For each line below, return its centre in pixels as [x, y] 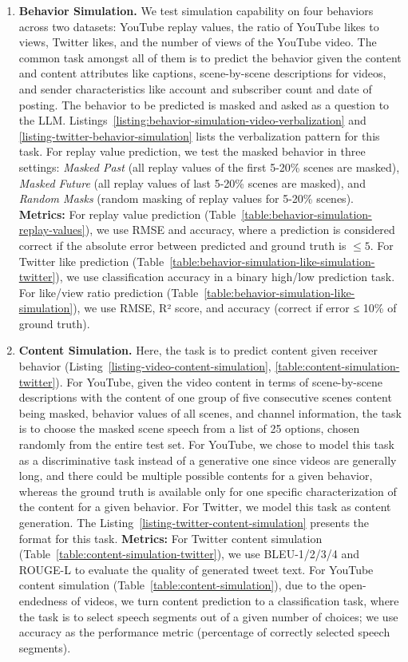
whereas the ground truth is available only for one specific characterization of [208, 491]
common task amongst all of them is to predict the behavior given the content [210, 57]
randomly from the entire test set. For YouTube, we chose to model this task [206, 444]
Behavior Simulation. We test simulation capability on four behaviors [196, 10]
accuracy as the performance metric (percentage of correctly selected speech [204, 632]
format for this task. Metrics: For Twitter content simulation [170, 538]
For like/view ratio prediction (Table [109, 292]
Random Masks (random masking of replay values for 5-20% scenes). [186, 198]
